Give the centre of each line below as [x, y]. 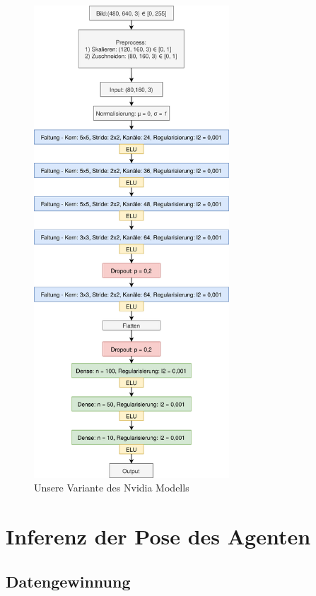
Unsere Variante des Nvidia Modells [112, 488]
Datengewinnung [68, 581]
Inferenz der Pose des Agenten [158, 536]
